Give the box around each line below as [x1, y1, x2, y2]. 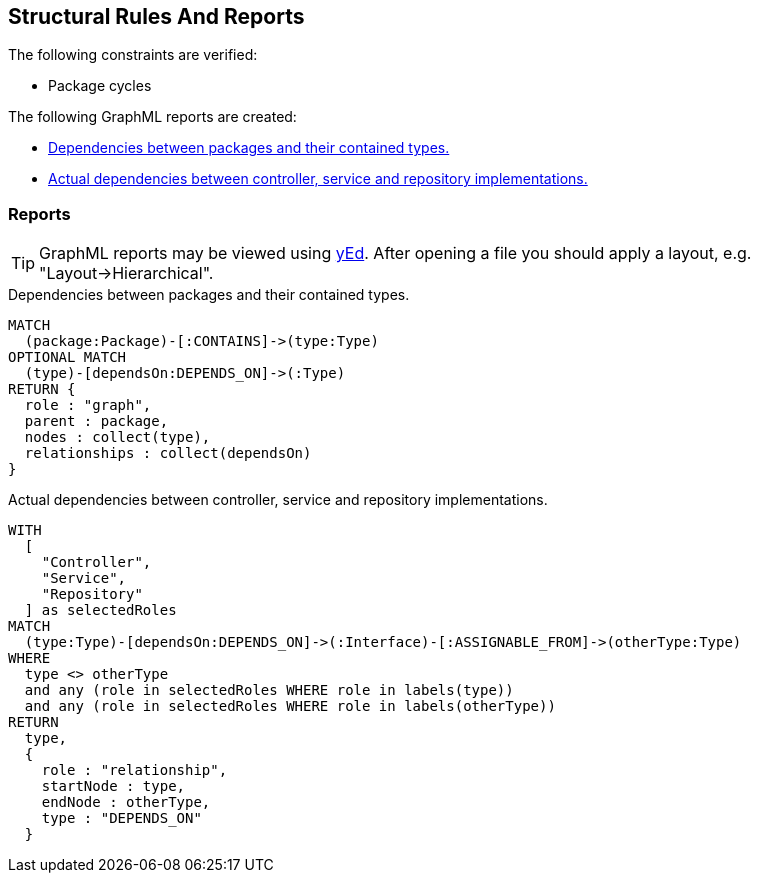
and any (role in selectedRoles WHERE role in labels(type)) [24, 682, 514, 699]
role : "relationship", [41, 762, 228, 779]
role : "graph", [24, 397, 152, 414]
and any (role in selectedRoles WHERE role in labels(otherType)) [24, 698, 556, 715]
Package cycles [48, 77, 152, 95]
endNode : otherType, [41, 794, 211, 811]
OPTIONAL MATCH [8, 349, 127, 366]
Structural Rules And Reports [8, 4, 305, 29]
